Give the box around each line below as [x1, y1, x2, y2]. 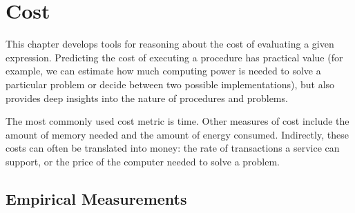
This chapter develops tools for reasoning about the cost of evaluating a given [6, 37, 334, 51]
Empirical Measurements [6, 187, 187, 209]
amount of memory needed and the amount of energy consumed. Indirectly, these [6, 127, 349, 141]
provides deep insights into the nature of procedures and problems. [6, 90, 288, 105]
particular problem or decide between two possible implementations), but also [6, 77, 335, 91]
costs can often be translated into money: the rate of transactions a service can [6, 141, 340, 155]
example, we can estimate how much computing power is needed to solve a [6, 63, 321, 78]
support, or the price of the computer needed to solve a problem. [6, 154, 280, 168]
